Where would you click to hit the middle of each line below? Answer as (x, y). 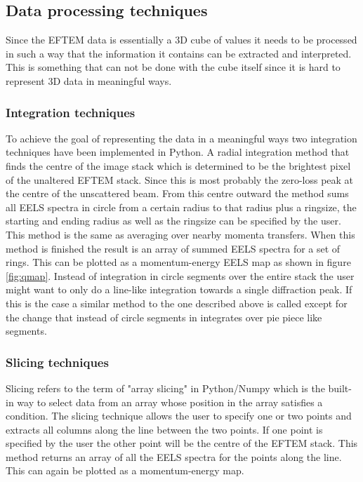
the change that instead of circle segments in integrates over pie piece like (164, 317)
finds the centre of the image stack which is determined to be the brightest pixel (178, 165)
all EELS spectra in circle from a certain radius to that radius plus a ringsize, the (181, 207)
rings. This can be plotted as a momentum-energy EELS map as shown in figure (178, 262)
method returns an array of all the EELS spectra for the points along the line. (174, 456)
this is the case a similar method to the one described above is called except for (177, 303)
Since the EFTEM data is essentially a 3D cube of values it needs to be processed (181, 40)
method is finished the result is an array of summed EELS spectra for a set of (173, 248)
